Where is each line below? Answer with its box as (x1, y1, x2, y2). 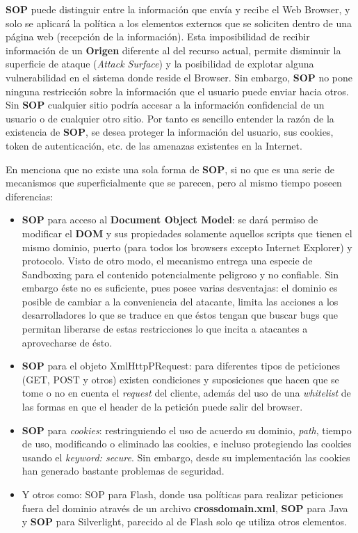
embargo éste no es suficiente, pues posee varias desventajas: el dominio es (22, 280, 338, 295)
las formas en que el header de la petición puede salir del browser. (22, 399, 303, 414)
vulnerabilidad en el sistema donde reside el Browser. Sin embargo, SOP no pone (6, 70, 353, 84)
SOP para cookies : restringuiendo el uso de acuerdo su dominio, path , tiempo (22, 422, 352, 437)
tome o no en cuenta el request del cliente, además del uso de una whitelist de (22, 385, 351, 400)
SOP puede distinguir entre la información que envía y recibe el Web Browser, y (6, 2, 350, 16)
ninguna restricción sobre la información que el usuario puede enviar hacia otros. (6, 83, 349, 98)
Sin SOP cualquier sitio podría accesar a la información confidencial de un (6, 97, 325, 112)
